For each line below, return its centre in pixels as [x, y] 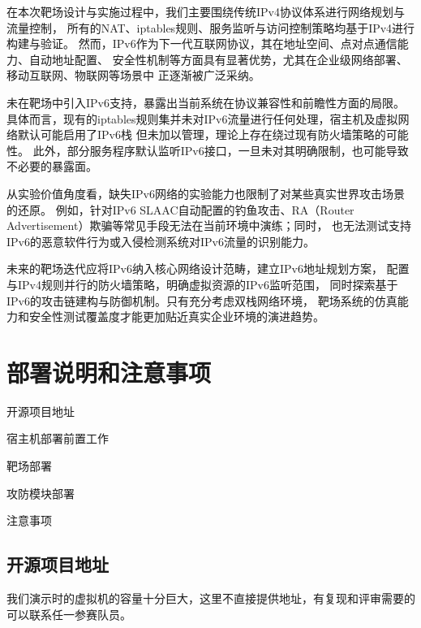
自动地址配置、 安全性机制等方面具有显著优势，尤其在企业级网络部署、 [218, 59]
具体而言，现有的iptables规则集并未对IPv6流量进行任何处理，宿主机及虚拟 [202, 118]
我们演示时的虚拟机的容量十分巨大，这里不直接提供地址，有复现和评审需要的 [211, 598]
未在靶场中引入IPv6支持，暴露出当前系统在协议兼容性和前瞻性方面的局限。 [206, 102]
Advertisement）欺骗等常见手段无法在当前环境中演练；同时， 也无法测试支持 [209, 225]
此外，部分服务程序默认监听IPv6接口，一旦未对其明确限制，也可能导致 [221, 150]
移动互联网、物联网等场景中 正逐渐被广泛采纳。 [133, 75]
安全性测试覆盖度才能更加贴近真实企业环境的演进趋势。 [176, 316]
